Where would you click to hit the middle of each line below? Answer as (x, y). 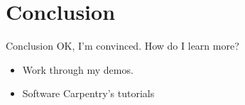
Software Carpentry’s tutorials (88, 93)
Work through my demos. (78, 69)
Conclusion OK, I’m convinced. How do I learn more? (123, 46)
